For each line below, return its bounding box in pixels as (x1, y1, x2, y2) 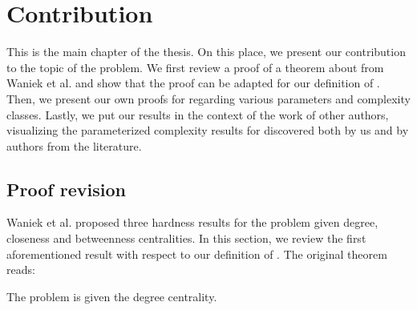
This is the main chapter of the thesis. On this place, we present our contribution (6, 43, 406, 60)
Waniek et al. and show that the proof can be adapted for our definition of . (6, 74, 380, 91)
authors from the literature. (6, 137, 142, 154)
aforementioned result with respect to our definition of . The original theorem (6, 245, 387, 262)
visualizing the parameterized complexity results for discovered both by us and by (6, 122, 409, 139)
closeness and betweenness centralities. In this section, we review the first (6, 230, 366, 247)
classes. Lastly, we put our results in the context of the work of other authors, (6, 106, 389, 123)
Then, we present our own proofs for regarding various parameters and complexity (6, 90, 411, 107)
